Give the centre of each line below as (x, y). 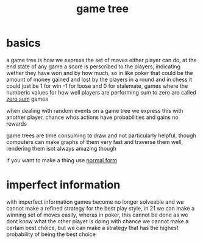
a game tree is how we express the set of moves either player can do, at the (101, 60)
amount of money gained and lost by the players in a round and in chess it (99, 79)
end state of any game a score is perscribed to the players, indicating (94, 66)
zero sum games (27, 99)
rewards (17, 123)
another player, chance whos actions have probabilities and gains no (92, 117)
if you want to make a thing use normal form (62, 160)
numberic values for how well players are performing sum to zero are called (101, 92)
